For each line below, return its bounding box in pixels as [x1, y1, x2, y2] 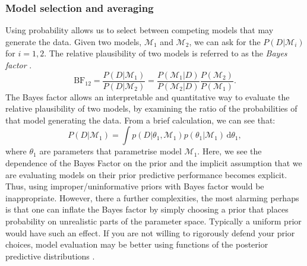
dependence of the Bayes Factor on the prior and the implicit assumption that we [5, 157, 302, 169]
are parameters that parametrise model [39, 145, 182, 157]
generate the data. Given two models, [5, 35, 142, 47]
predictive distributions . [5, 249, 95, 262]
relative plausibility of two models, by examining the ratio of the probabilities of [5, 102, 297, 115]
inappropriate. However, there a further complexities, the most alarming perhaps [5, 191, 299, 204]
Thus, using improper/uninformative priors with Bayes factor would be [5, 180, 264, 192]
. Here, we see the [197, 145, 262, 157]
